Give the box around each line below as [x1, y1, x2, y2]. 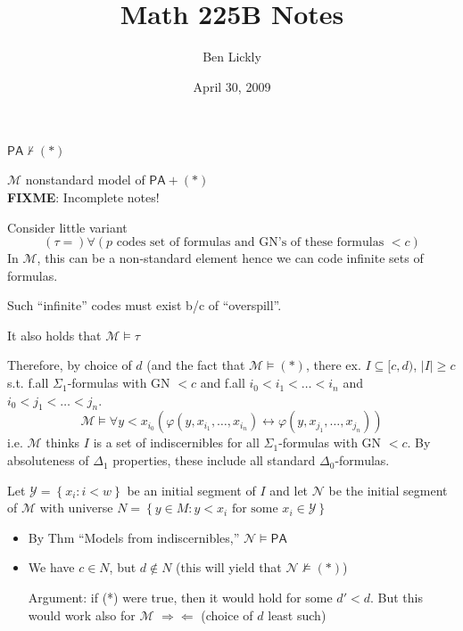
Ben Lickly [203, 47, 261, 66]
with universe [39, 498, 113, 517]
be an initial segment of [127, 480, 256, 499]
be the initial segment [328, 480, 448, 499]
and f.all [200, 373, 245, 392]
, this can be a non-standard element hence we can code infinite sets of [37, 249, 424, 267]
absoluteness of [7, 451, 89, 470]
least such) [268, 605, 327, 624]
